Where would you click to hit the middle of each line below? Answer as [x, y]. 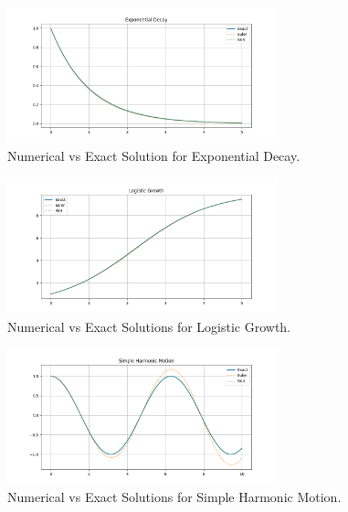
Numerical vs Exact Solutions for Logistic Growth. [149, 326]
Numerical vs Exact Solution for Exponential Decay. [154, 155]
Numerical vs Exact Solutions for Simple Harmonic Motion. [174, 497]
